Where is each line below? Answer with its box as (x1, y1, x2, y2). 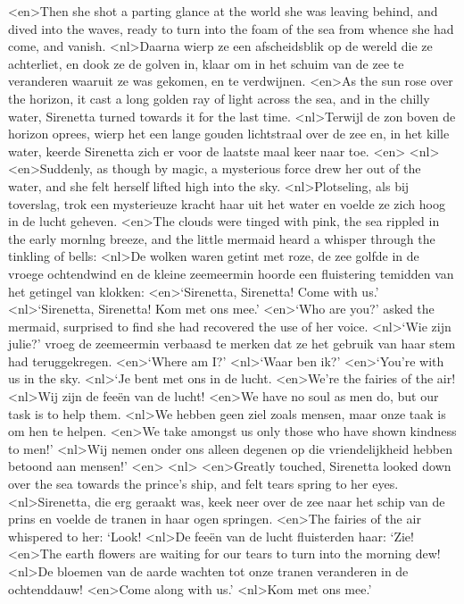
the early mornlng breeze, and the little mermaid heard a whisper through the (8, 229, 435, 247)
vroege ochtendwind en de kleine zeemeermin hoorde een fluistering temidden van (8, 264, 454, 282)
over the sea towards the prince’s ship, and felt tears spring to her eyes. (8, 474, 399, 493)
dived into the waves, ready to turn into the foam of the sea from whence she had (8, 19, 454, 38)
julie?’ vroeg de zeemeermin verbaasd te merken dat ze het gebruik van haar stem (8, 334, 456, 353)
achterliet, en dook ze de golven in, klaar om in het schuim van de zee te (8, 54, 404, 72)
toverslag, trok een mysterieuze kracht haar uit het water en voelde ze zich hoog (8, 194, 445, 213)
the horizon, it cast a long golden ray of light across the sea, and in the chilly (8, 88, 430, 107)
